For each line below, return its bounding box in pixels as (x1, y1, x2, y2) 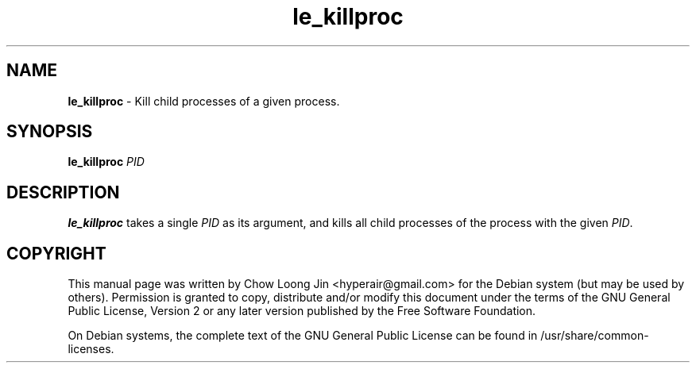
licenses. (68, 342, 114, 356)
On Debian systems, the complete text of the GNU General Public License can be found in (68, 329, 538, 343)
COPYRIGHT (6, 243, 106, 263)
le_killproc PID (68, 155, 145, 169)
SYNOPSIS (6, 121, 93, 142)
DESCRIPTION (6, 182, 120, 202)
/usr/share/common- (540, 329, 649, 343)
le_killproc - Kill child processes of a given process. (68, 94, 340, 108)
